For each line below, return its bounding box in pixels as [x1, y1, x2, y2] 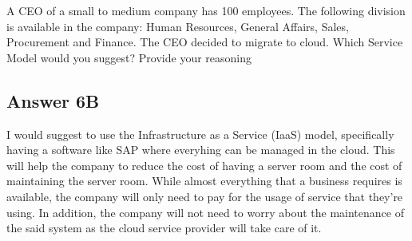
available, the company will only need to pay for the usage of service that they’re [6, 188, 403, 204]
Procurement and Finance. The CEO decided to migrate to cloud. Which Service [6, 34, 403, 50]
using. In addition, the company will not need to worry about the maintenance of [6, 203, 404, 220]
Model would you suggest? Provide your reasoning [6, 49, 252, 65]
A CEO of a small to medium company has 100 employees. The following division [6, 2, 406, 18]
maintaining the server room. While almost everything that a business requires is [6, 172, 402, 189]
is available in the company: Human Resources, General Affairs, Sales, [6, 18, 349, 34]
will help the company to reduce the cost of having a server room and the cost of [6, 156, 402, 173]
